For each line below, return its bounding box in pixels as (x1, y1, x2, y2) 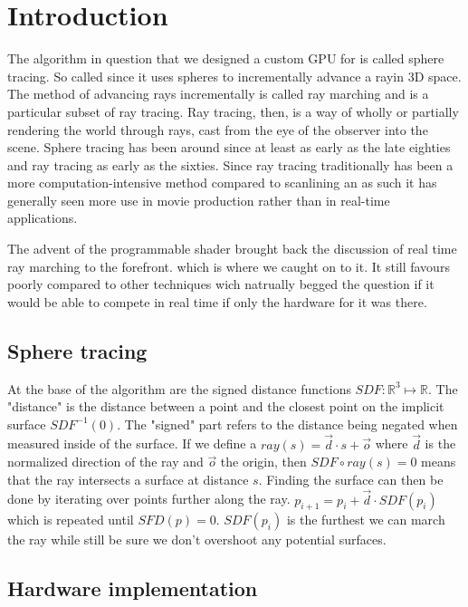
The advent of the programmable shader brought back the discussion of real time (7, 239, 457, 258)
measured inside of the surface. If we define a (7, 434, 257, 453)
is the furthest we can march (286, 510, 445, 529)
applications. (7, 208, 78, 227)
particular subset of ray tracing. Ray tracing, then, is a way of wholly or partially (7, 101, 459, 120)
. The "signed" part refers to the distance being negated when (117, 414, 458, 433)
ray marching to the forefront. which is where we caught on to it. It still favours (7, 256, 450, 275)
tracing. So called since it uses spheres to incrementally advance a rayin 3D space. (7, 66, 462, 85)
